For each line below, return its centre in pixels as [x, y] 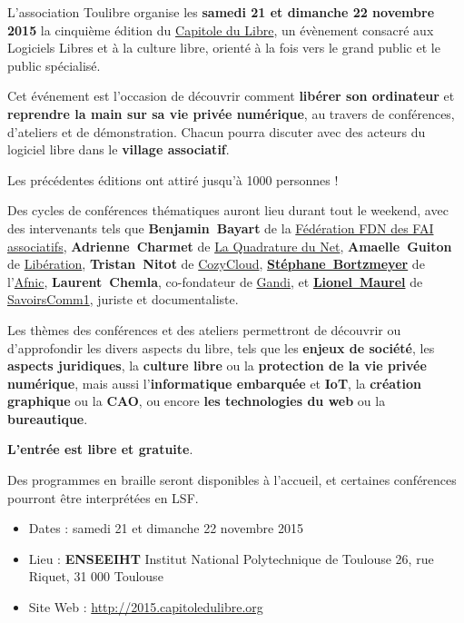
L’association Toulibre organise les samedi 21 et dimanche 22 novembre [221, 12]
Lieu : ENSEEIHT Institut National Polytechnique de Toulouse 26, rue [231, 558]
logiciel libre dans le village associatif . [118, 149]
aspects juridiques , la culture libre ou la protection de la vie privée [217, 366]
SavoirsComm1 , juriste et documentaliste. [123, 299]
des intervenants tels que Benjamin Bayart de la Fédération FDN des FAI [221, 227]
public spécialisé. [54, 65]
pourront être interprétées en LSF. [103, 497]
